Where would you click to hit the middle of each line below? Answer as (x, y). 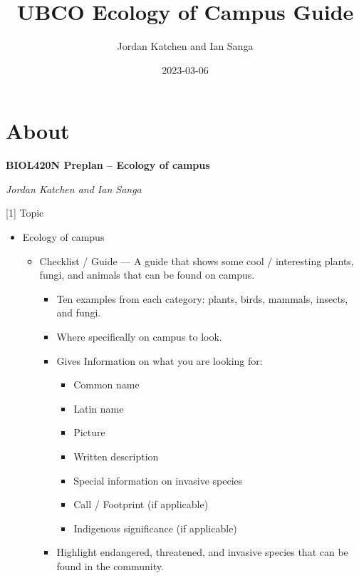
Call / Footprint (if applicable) (141, 504)
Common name (106, 385)
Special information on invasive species (158, 480)
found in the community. (110, 566)
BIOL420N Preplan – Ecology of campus (108, 165)
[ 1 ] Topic (25, 213)
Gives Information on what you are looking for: (160, 360)
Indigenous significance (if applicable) (155, 528)
